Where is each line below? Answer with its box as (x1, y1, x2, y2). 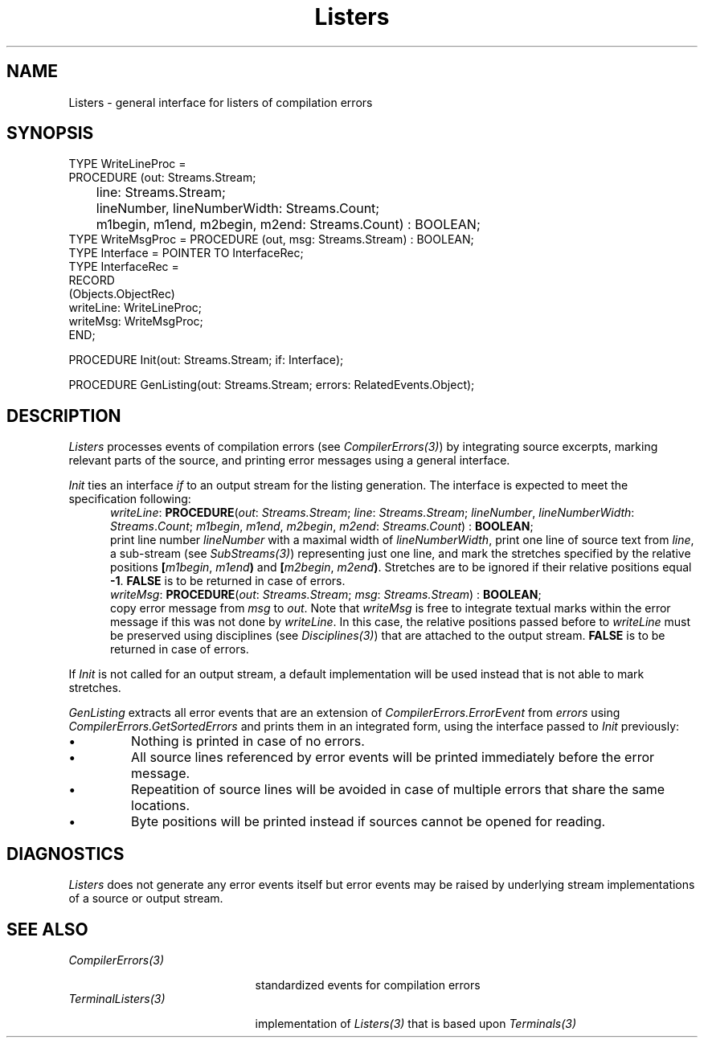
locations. (131, 797, 190, 814)
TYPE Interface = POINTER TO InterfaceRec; (68, 246, 304, 260)
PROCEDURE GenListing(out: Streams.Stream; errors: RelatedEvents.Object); (68, 378, 475, 392)
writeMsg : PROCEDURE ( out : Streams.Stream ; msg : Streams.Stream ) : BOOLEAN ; (110, 588, 542, 602)
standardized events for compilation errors (255, 977, 481, 992)
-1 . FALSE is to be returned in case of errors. (110, 574, 346, 588)
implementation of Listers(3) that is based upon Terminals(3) (255, 1016, 577, 1030)
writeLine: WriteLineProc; (68, 301, 203, 315)
